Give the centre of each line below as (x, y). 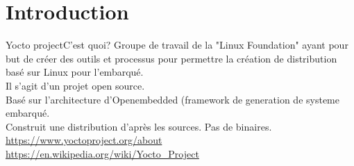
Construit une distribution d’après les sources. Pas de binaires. (139, 126)
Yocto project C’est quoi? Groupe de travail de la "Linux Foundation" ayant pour (177, 45)
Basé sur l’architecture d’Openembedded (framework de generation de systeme (172, 99)
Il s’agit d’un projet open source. (75, 85)
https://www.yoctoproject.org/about (84, 140)
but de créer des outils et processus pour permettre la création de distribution (171, 58)
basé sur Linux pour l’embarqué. (75, 72)
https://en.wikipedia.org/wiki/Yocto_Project (102, 153)
